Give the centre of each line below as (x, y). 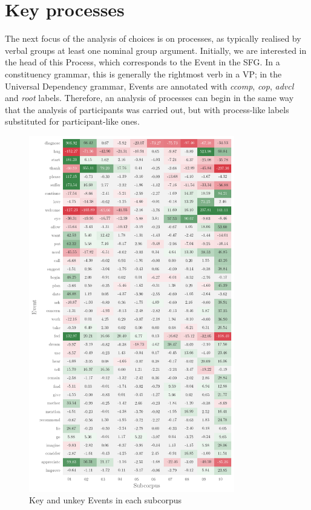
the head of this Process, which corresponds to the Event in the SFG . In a (142, 62)
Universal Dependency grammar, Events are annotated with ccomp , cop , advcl (149, 86)
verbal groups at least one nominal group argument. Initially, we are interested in (156, 50)
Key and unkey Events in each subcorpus (106, 500)
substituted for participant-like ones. (72, 121)
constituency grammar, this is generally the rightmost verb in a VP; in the (143, 74)
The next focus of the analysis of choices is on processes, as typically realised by (153, 38)
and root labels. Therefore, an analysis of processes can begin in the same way (149, 98)
